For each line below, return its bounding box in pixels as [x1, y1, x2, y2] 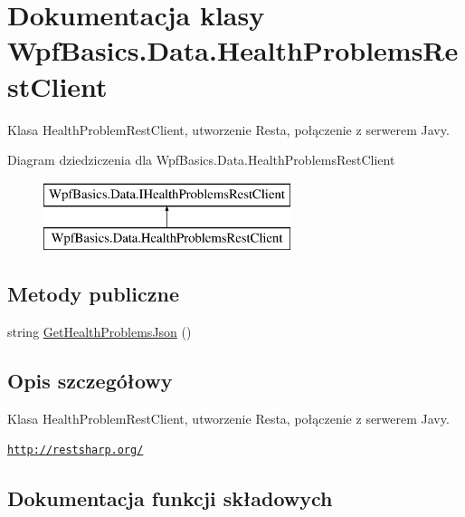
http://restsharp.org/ [7, 444, 144, 457]
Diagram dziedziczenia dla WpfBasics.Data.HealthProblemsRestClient [7, 150, 395, 169]
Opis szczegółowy [7, 367, 173, 395]
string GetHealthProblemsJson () [7, 322, 192, 341]
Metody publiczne [7, 280, 179, 308]
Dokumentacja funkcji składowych [7, 483, 333, 512]
